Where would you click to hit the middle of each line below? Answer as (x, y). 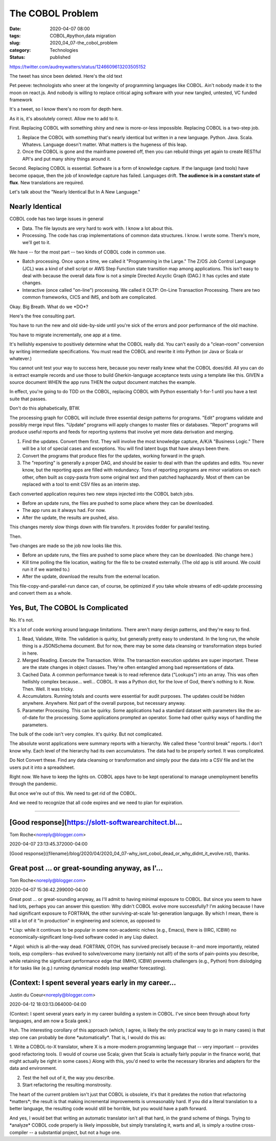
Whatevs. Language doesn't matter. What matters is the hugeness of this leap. (105, 145)
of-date (30, 718)
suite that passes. (28, 399)
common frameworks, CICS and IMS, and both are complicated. (89, 297)
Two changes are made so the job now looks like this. (66, 546)
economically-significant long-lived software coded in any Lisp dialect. (84, 937)
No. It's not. (22, 620)
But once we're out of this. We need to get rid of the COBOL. (73, 793)
